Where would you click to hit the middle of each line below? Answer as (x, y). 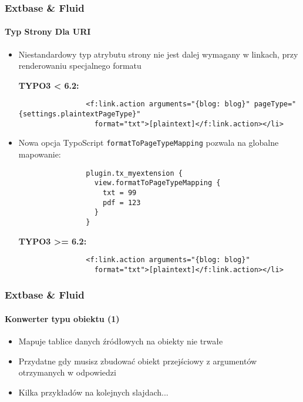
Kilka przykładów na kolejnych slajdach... (93, 392)
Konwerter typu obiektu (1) (62, 318)
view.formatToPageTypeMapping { (157, 183)
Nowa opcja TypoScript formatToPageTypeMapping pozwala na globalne (149, 143)
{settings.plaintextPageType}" (80, 114)
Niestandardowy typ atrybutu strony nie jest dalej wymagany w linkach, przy (158, 54)
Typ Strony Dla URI (48, 31)
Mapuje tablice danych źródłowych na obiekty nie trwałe (121, 341)
